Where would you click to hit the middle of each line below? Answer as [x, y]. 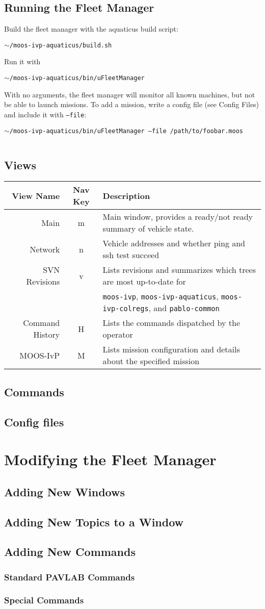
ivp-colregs [126, 309]
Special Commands [44, 600]
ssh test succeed [131, 255]
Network [45, 249]
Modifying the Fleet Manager [110, 459]
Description [126, 195]
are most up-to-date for [144, 282]
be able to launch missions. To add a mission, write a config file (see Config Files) [132, 104]
